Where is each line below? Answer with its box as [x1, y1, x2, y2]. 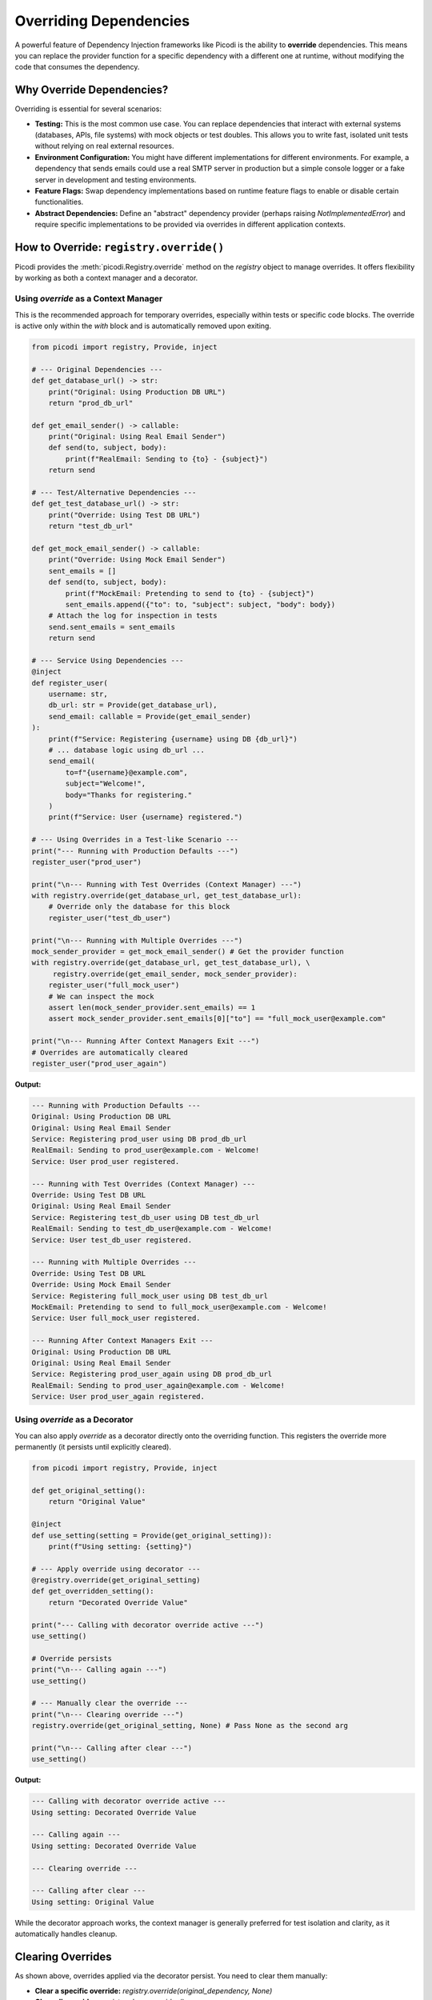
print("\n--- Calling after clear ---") [31, 1743, 192, 1752]
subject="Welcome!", [65, 779, 146, 788]
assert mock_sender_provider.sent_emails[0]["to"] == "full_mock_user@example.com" [48, 1014, 386, 1023]
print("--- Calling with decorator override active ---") [31, 1620, 264, 1630]
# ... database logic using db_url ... [48, 746, 206, 755]
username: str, [48, 690, 108, 699]
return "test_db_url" [48, 522, 134, 531]
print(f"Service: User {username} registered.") [48, 813, 243, 822]
